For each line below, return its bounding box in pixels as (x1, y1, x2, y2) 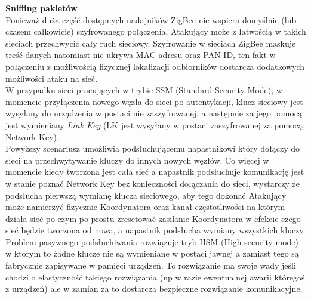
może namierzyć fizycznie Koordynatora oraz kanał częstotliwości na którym (5, 201, 285, 213)
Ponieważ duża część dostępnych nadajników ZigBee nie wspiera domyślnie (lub (5, 13, 297, 26)
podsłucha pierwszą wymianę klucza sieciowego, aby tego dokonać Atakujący (5, 189, 287, 201)
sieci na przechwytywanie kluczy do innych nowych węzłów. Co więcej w (5, 153, 269, 166)
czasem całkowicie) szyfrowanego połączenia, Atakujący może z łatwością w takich (5, 25, 306, 38)
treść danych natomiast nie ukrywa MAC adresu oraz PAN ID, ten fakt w (5, 48, 276, 61)
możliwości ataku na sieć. (5, 72, 98, 84)
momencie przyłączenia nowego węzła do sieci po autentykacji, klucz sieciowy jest (5, 95, 303, 107)
